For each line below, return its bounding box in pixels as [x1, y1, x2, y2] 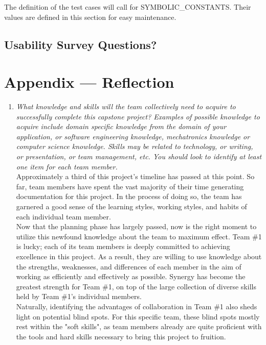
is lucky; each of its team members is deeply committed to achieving [16, 241, 230, 252]
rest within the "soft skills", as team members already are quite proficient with [16, 321, 262, 332]
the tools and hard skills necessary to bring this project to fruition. [16, 331, 226, 341]
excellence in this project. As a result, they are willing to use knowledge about [16, 251, 262, 261]
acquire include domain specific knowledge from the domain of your [16, 121, 227, 132]
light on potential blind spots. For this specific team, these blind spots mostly [16, 311, 260, 322]
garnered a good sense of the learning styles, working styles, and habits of [16, 201, 247, 212]
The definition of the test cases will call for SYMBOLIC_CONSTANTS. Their [4, 2, 251, 12]
